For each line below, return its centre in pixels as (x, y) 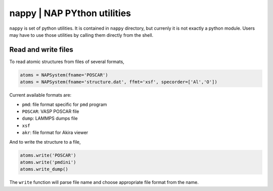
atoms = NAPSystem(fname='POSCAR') (64, 75)
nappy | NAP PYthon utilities (70, 13)
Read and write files (41, 50)
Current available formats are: (40, 95)
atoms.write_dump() (44, 169)
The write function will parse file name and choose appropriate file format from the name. (104, 182)
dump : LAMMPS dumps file (50, 118)
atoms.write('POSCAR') (48, 155)
